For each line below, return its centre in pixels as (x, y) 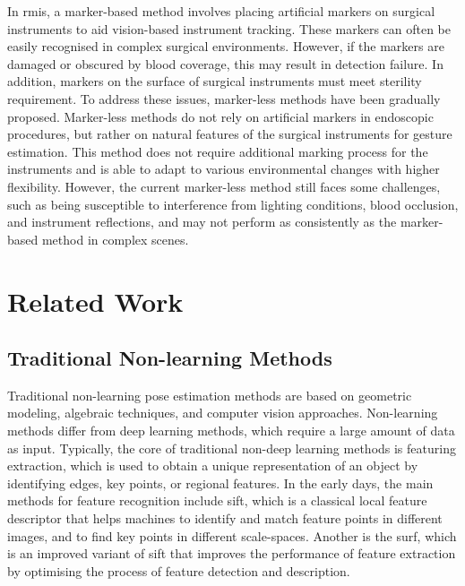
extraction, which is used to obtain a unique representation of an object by (213, 465)
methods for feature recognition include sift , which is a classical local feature (217, 500)
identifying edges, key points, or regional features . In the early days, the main (220, 483)
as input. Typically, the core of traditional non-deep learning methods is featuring (232, 448)
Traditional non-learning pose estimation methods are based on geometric (210, 395)
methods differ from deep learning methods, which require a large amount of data (231, 431)
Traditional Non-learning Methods (170, 358)
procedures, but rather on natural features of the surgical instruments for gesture (230, 134)
